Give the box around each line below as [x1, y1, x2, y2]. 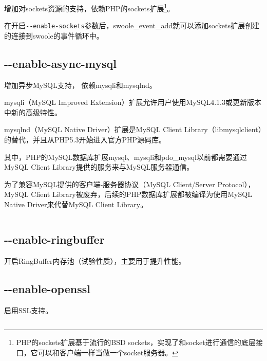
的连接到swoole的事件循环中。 [4, 30, 104, 41]
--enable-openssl [4, 280, 90, 296]
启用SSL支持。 [4, 304, 53, 315]
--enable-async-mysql [4, 55, 117, 71]
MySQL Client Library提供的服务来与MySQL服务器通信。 [4, 161, 194, 172]
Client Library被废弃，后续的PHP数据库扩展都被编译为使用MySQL [31, 189, 252, 200]
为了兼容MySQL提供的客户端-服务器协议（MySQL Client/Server [4, 178, 215, 189]
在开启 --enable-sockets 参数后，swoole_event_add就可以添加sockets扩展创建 [4, 20, 260, 31]
